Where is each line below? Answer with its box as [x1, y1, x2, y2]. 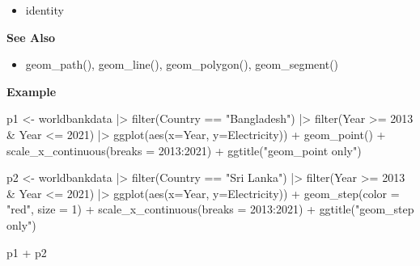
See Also [6, 28, 56, 45]
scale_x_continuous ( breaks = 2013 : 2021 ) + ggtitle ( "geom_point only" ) [6, 141, 362, 158]
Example [6, 82, 57, 99]
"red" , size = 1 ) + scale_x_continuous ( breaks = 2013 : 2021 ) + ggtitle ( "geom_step [6, 201, 414, 217]
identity [25, 2, 64, 18]
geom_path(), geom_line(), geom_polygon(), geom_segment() [25, 56, 339, 73]
